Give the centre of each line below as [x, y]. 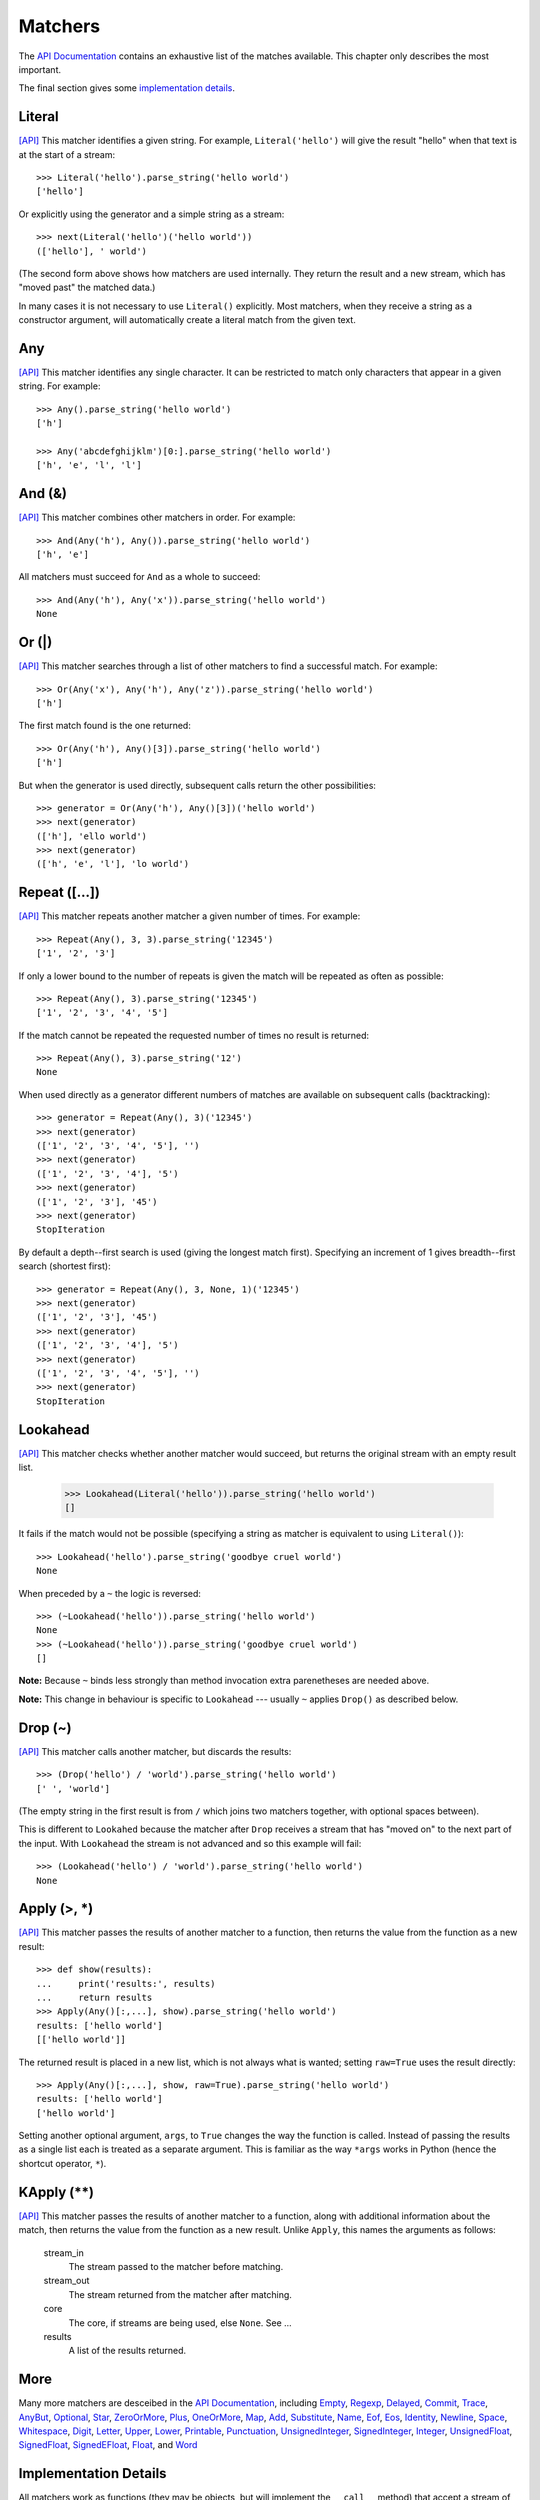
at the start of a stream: [67, 154]
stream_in [63, 2252]
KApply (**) [56, 2191]
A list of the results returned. [127, 2351]
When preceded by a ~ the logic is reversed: [110, 1593]
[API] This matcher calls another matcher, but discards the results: [155, 1751]
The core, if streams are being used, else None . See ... [180, 2322]
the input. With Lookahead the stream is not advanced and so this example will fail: [190, 1843]
